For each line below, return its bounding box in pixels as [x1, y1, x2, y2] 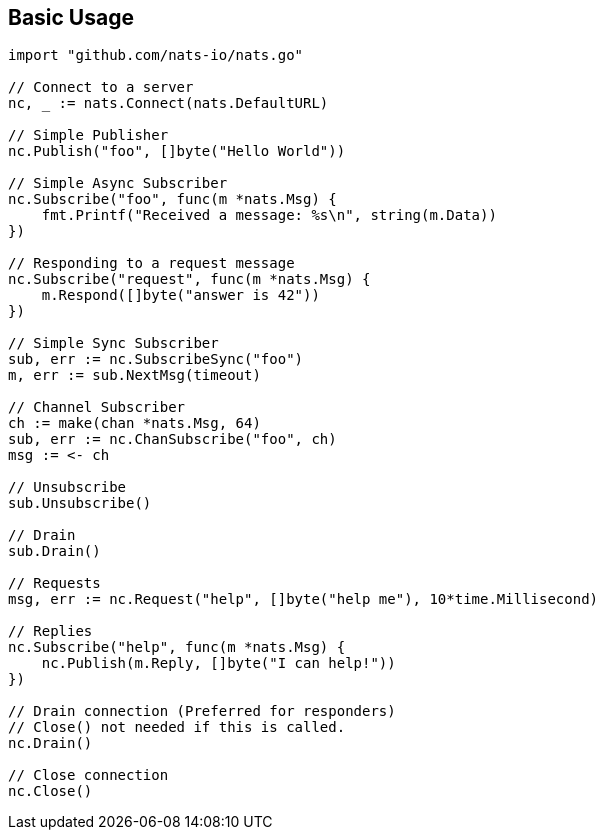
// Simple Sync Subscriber [8, 335, 219, 352]
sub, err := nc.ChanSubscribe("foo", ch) [8, 431, 337, 448]
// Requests [8, 575, 101, 592]
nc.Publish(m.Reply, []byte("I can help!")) [41, 655, 396, 672]
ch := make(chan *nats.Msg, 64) [8, 415, 261, 432]
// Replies [8, 623, 93, 640]
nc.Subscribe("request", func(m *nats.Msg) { [8, 271, 371, 288]
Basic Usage [8, 5, 134, 30]
